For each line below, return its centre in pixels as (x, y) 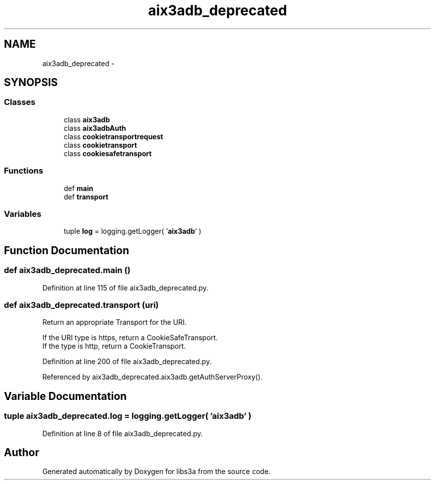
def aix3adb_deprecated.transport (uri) (81, 305)
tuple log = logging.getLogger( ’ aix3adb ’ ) (133, 231)
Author (22, 452)
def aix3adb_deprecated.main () (67, 270)
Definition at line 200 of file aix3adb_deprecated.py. (127, 362)
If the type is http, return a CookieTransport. (114, 346)
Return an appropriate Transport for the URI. (114, 322)
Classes (20, 102)
